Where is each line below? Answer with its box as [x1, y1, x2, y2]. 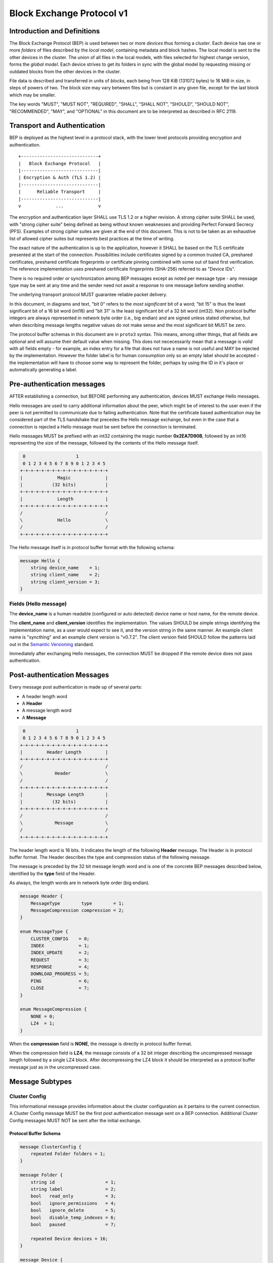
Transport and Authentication [9, 121, 105, 130]
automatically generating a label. [9, 367, 78, 373]
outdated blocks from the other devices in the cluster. [9, 68, 121, 74]
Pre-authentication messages [9, 380, 106, 388]
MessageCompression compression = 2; [30, 907, 124, 913]
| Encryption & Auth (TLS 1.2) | [18, 175, 101, 180]
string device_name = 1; [30, 565, 101, 571]
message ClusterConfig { [20, 1144, 82, 1149]
